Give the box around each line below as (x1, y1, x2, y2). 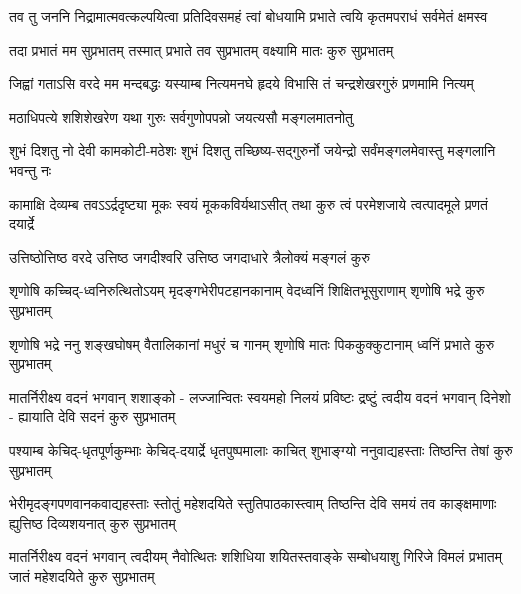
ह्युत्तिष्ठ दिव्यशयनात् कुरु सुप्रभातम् (9, 512, 176, 533)
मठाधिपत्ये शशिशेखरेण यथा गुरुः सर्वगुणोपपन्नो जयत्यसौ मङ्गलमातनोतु (9, 106, 353, 127)
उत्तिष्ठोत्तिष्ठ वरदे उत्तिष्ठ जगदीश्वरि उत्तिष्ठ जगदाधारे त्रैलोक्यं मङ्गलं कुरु (9, 246, 371, 267)
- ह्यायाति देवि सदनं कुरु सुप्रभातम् (9, 406, 176, 427)
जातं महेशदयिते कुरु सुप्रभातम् (9, 565, 155, 586)
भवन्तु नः (9, 159, 52, 180)
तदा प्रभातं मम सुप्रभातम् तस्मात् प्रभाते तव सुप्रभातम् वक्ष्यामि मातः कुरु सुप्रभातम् (9, 39, 394, 60)
